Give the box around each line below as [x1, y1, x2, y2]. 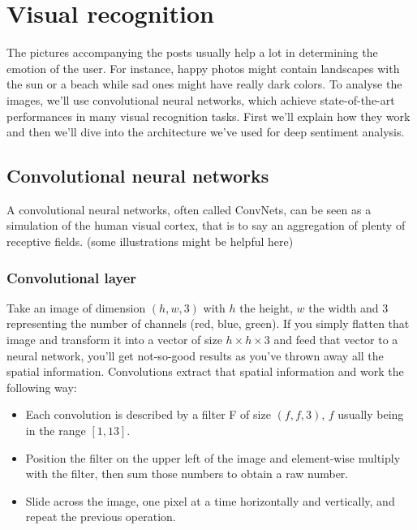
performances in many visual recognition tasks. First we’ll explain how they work [6, 107, 411, 124]
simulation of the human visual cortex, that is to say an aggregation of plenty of [6, 217, 406, 234]
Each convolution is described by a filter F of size [25, 406, 271, 423]
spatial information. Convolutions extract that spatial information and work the [6, 363, 404, 380]
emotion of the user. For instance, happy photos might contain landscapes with [6, 59, 400, 76]
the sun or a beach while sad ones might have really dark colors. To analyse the [6, 75, 402, 93]
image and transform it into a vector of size [6, 331, 222, 348]
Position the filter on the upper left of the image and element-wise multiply [25, 449, 401, 466]
